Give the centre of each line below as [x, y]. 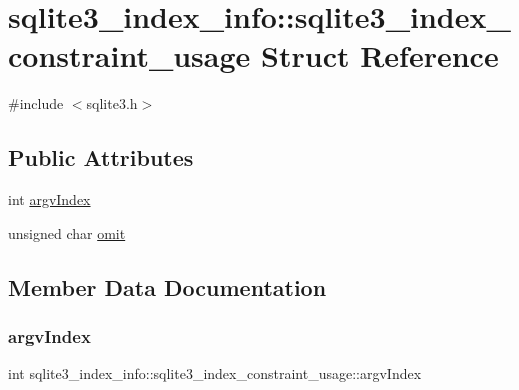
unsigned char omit [67, 232]
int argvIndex [49, 199]
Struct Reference [380, 55]
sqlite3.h [112, 103]
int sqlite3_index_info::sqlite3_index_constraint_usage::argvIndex [215, 373]
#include [36, 103]
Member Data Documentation [167, 286]
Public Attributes [101, 157]
